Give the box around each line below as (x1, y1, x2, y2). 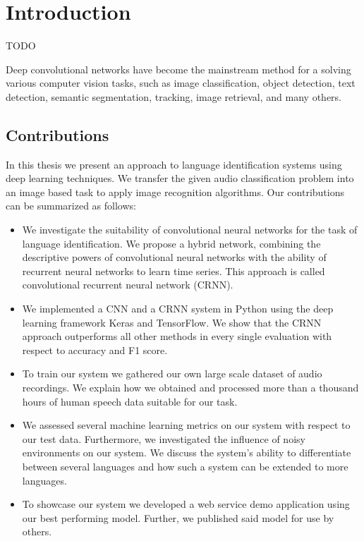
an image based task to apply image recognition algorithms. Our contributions (6, 184, 344, 199)
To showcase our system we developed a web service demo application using (22, 497, 350, 511)
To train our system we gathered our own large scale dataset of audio (22, 366, 322, 381)
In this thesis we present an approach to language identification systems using (6, 157, 342, 171)
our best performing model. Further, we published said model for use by (22, 510, 334, 525)
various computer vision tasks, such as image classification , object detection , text (6, 75, 356, 90)
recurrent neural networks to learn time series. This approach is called (22, 263, 325, 278)
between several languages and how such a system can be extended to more (22, 458, 348, 473)
